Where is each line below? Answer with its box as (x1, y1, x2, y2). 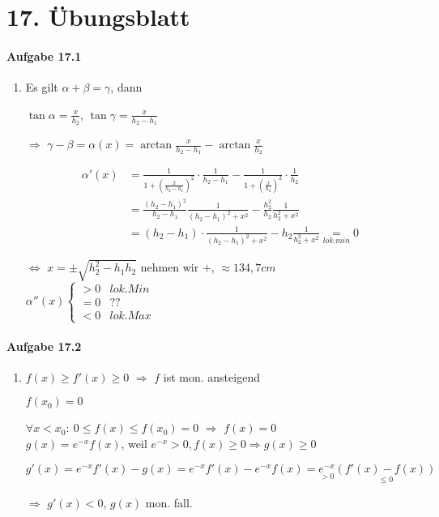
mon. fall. (145, 493, 193, 511)
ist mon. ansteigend (163, 368, 260, 385)
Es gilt (25, 79, 58, 96)
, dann (110, 79, 143, 96)
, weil (121, 434, 147, 451)
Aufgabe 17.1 (6, 47, 82, 64)
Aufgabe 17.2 (6, 337, 82, 354)
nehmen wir (140, 258, 199, 276)
